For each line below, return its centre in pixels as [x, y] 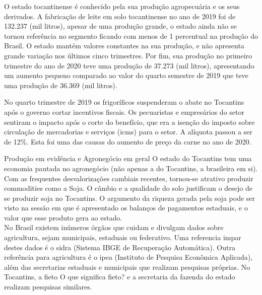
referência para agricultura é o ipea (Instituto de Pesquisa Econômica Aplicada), [128, 257]
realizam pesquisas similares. [48, 287]
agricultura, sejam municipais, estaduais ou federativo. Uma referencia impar [123, 237]
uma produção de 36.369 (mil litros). [61, 85]
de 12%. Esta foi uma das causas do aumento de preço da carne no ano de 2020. [128, 141]
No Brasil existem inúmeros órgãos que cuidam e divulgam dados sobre [114, 227]
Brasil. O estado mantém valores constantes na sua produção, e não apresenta [124, 46]
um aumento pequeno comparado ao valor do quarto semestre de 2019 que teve [126, 75]
